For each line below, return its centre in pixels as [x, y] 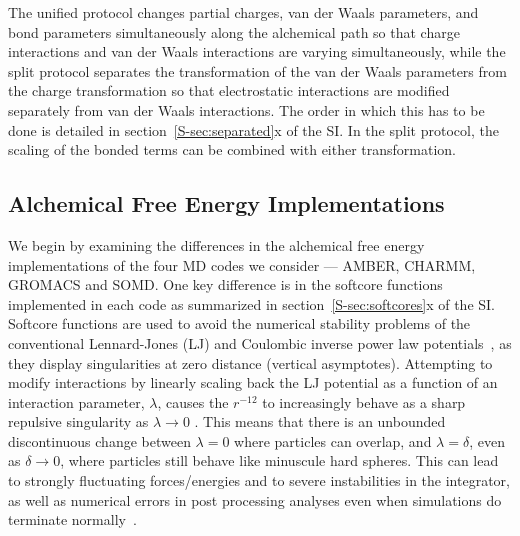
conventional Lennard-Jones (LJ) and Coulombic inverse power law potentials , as [260, 342]
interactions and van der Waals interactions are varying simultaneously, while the [257, 51]
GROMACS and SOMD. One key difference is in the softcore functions [225, 284]
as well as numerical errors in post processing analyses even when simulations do [255, 499]
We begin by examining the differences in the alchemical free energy [216, 244]
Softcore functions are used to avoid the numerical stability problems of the [239, 323]
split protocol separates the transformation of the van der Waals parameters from [257, 70]
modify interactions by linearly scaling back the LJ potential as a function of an [253, 382]
